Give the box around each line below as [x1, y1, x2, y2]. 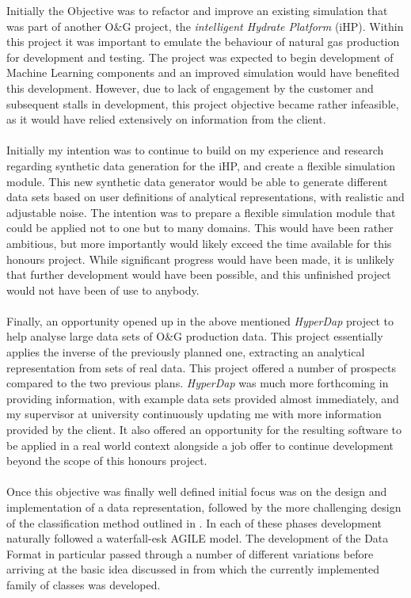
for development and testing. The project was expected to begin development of [6, 48, 394, 65]
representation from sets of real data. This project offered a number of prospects [6, 359, 396, 375]
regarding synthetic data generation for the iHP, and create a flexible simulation [6, 157, 395, 173]
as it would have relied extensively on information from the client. [6, 111, 326, 128]
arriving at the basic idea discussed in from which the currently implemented [6, 561, 380, 577]
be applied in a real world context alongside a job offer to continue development [6, 436, 394, 453]
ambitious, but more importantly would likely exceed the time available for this [6, 234, 392, 251]
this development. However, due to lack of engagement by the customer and [6, 79, 374, 96]
